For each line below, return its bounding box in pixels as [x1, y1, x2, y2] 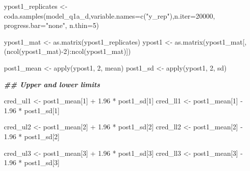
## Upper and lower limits [4, 79, 100, 89]
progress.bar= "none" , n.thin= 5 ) [4, 20, 99, 30]
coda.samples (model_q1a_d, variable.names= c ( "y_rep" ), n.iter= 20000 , [4, 10, 215, 21]
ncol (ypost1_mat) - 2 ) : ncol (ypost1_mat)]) [6, 46, 131, 56]
